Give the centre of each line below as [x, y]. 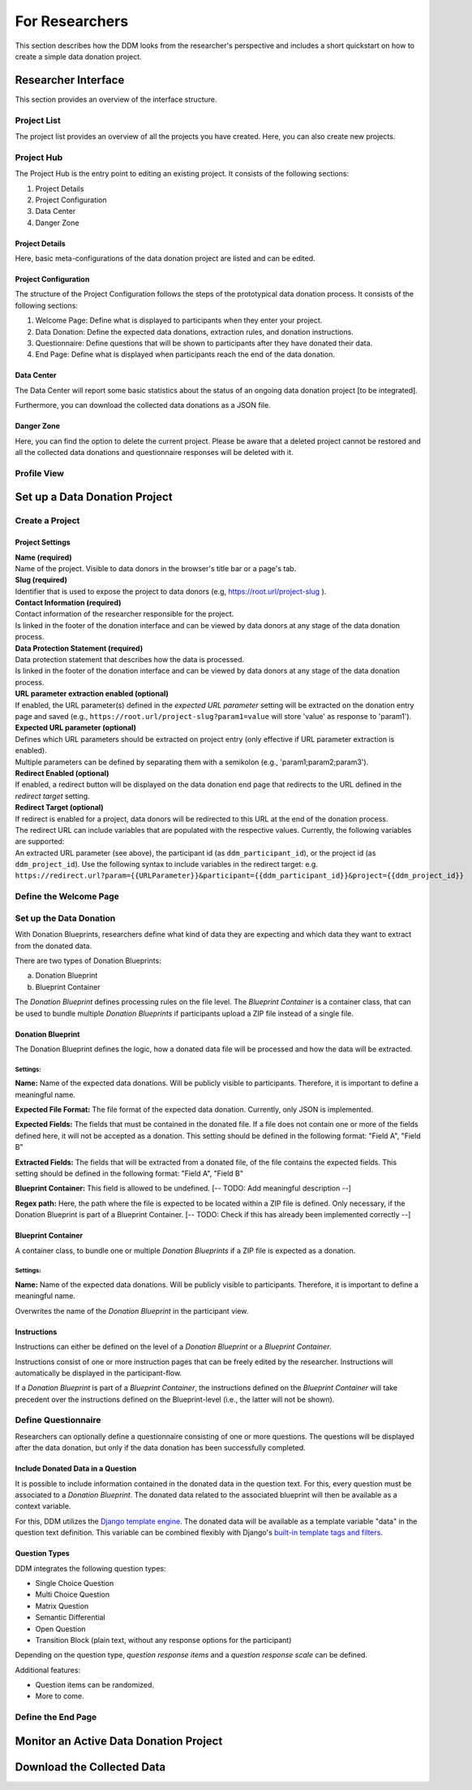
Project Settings [43, 542]
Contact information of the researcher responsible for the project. [124, 614]
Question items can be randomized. [94, 1685]
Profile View [40, 473]
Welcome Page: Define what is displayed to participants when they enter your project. [179, 320]
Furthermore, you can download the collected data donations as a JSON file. [143, 405]
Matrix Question [62, 1606]
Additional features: [48, 1670]
